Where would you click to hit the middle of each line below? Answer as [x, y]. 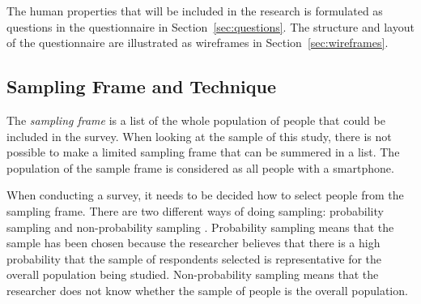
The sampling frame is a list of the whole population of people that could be [196, 120]
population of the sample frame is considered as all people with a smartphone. [200, 167]
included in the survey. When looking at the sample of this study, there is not [199, 136]
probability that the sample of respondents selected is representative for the [194, 258]
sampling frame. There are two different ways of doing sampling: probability [195, 210]
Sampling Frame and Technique [142, 86]
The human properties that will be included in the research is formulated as [195, 11]
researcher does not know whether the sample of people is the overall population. [207, 290]
